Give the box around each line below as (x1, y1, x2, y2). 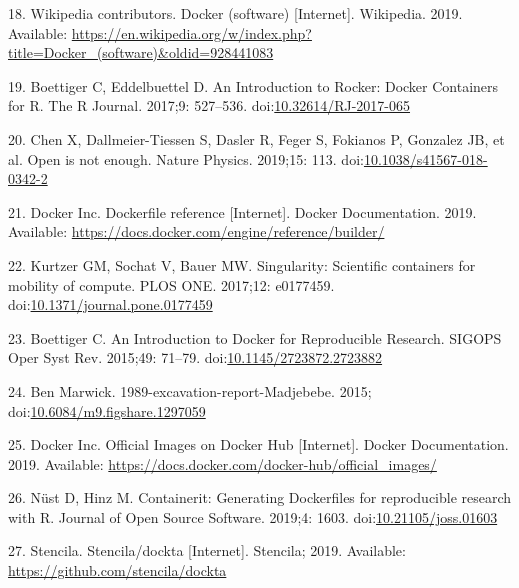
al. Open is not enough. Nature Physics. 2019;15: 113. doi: (8, 148, 364, 169)
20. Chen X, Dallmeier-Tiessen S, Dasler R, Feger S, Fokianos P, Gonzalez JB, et (8, 128, 505, 149)
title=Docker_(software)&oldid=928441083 (8, 42, 274, 63)
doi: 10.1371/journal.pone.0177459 (8, 294, 213, 315)
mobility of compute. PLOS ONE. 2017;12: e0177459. (8, 274, 335, 295)
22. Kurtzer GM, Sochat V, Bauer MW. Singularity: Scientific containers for (8, 254, 476, 275)
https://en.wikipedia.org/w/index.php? (71, 22, 312, 43)
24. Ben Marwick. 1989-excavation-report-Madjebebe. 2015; (8, 380, 372, 401)
